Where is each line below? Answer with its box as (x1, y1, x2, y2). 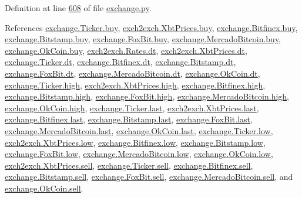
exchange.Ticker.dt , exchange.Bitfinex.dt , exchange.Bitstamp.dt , (5, 56, 236, 68)
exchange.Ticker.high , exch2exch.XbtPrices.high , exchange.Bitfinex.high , (5, 78, 266, 91)
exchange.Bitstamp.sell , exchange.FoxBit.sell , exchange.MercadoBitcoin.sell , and (5, 170, 293, 183)
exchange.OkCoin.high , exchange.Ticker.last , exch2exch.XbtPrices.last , (5, 101, 259, 114)
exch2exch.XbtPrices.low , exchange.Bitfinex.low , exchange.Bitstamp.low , (5, 136, 266, 148)
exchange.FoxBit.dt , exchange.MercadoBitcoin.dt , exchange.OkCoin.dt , (5, 67, 260, 79)
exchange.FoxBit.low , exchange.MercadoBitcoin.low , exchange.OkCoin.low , (5, 148, 273, 160)
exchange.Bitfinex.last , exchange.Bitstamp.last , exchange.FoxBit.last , (5, 113, 253, 125)
